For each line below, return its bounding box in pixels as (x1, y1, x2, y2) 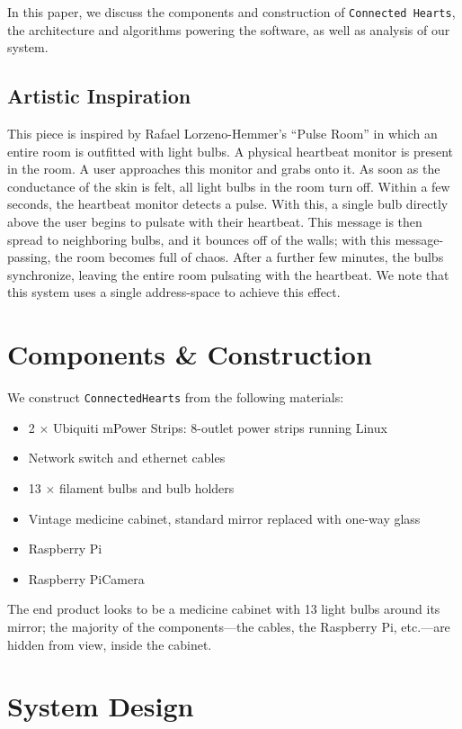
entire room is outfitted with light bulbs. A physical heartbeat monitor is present (7, 141, 454, 160)
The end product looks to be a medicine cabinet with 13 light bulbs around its (7, 599, 440, 618)
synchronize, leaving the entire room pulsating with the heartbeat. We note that (7, 265, 449, 283)
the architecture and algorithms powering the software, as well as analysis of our (7, 20, 450, 39)
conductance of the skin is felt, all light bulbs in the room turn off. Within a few (7, 176, 450, 195)
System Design (7, 688, 194, 724)
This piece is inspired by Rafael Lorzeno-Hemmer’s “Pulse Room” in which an (7, 124, 438, 143)
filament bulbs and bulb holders (59, 478, 235, 497)
